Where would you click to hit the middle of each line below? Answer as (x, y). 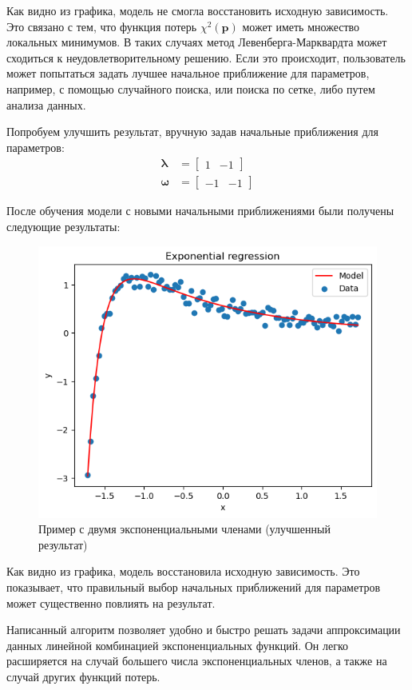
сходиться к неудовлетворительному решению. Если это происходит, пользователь (206, 57)
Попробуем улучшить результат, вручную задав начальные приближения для (192, 132)
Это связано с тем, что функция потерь (102, 26)
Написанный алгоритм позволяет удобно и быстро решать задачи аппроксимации (204, 630)
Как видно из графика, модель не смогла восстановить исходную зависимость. (198, 10)
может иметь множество (301, 26)
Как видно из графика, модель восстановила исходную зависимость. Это (183, 571)
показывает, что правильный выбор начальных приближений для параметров (194, 586)
